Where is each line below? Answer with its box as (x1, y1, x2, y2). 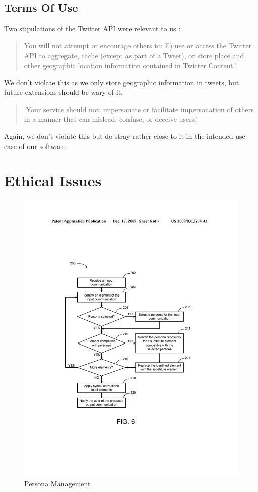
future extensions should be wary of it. (4, 87, 123, 97)
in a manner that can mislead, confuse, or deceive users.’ (24, 114, 198, 124)
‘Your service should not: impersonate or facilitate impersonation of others (24, 104, 254, 114)
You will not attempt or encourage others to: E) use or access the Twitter (24, 40, 252, 51)
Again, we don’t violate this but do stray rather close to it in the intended (4, 130, 233, 141)
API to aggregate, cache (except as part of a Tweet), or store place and (24, 50, 244, 61)
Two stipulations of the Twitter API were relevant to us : (4, 23, 181, 34)
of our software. (19, 140, 67, 151)
